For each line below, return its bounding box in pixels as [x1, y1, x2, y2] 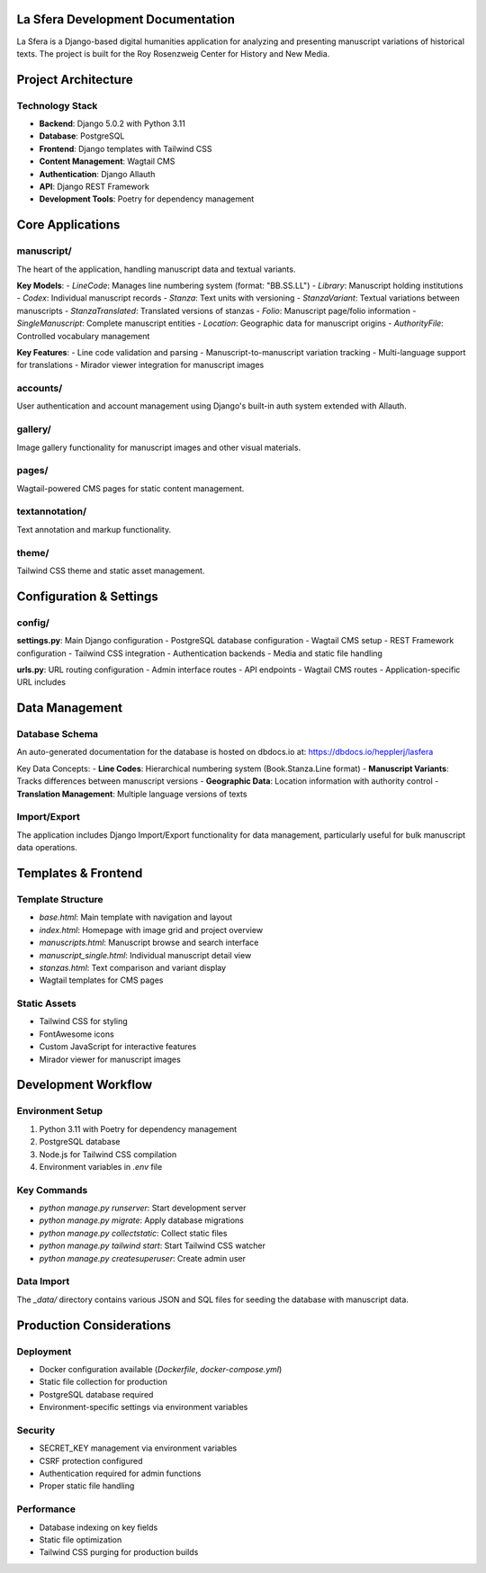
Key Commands [16, 1183, 88, 1196]
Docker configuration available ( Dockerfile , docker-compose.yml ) [39, 1363, 283, 1374]
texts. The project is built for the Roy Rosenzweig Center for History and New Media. [16, 48, 330, 58]
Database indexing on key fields [39, 1522, 158, 1533]
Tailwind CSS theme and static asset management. [16, 565, 205, 576]
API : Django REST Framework [39, 181, 150, 193]
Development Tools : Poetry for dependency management [39, 193, 255, 204]
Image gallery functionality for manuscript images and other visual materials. [16, 442, 301, 453]
